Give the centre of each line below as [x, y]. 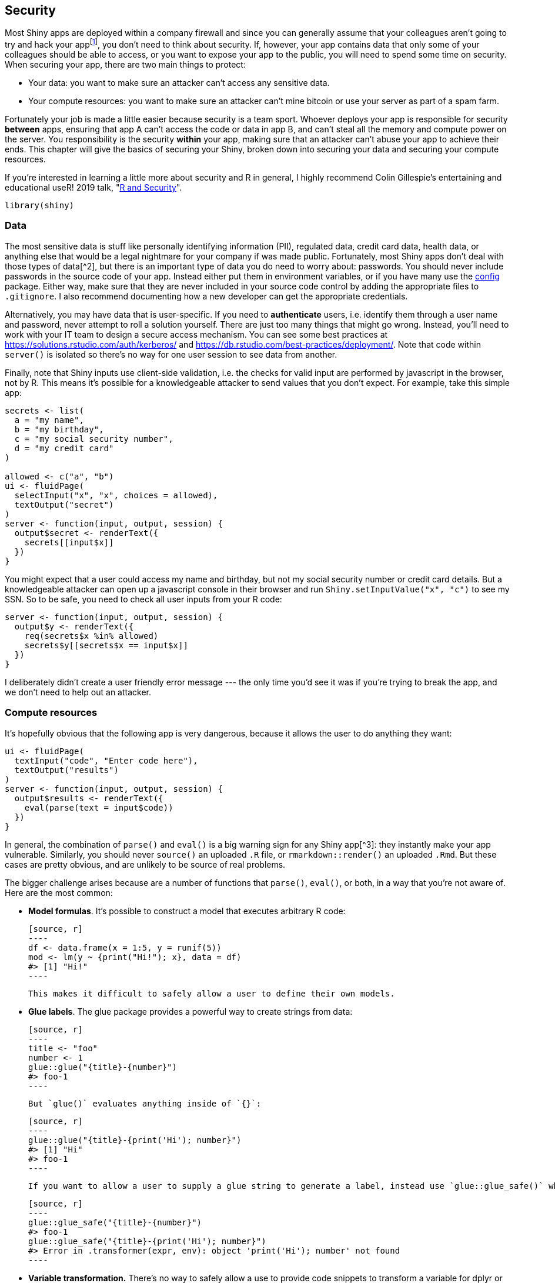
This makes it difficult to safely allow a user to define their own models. [212, 993]
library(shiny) [40, 206]
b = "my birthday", [59, 429]
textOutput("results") [66, 770]
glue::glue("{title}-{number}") [103, 1067]
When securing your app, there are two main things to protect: [125, 65]
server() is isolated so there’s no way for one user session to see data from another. [171, 354]
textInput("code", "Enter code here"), [106, 760]
